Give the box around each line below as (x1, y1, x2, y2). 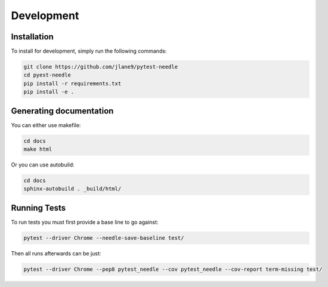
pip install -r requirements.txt (23, 80, 122, 87)
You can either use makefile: (11, 121, 81, 128)
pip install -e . (23, 88, 75, 95)
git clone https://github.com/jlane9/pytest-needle (23, 63, 178, 70)
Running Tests (11, 203, 66, 213)
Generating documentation (11, 106, 114, 116)
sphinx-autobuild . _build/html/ (23, 186, 122, 192)
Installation (11, 32, 54, 42)
